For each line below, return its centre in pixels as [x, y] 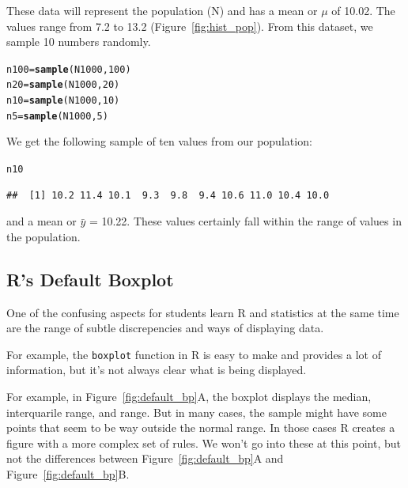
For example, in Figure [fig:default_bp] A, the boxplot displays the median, [189, 397]
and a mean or [42, 221]
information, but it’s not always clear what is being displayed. [157, 370]
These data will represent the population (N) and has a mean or [162, 10]
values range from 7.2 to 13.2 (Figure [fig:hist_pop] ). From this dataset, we [190, 26]
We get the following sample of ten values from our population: [159, 141]
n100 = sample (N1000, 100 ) [69, 69]
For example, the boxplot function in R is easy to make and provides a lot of [194, 354]
